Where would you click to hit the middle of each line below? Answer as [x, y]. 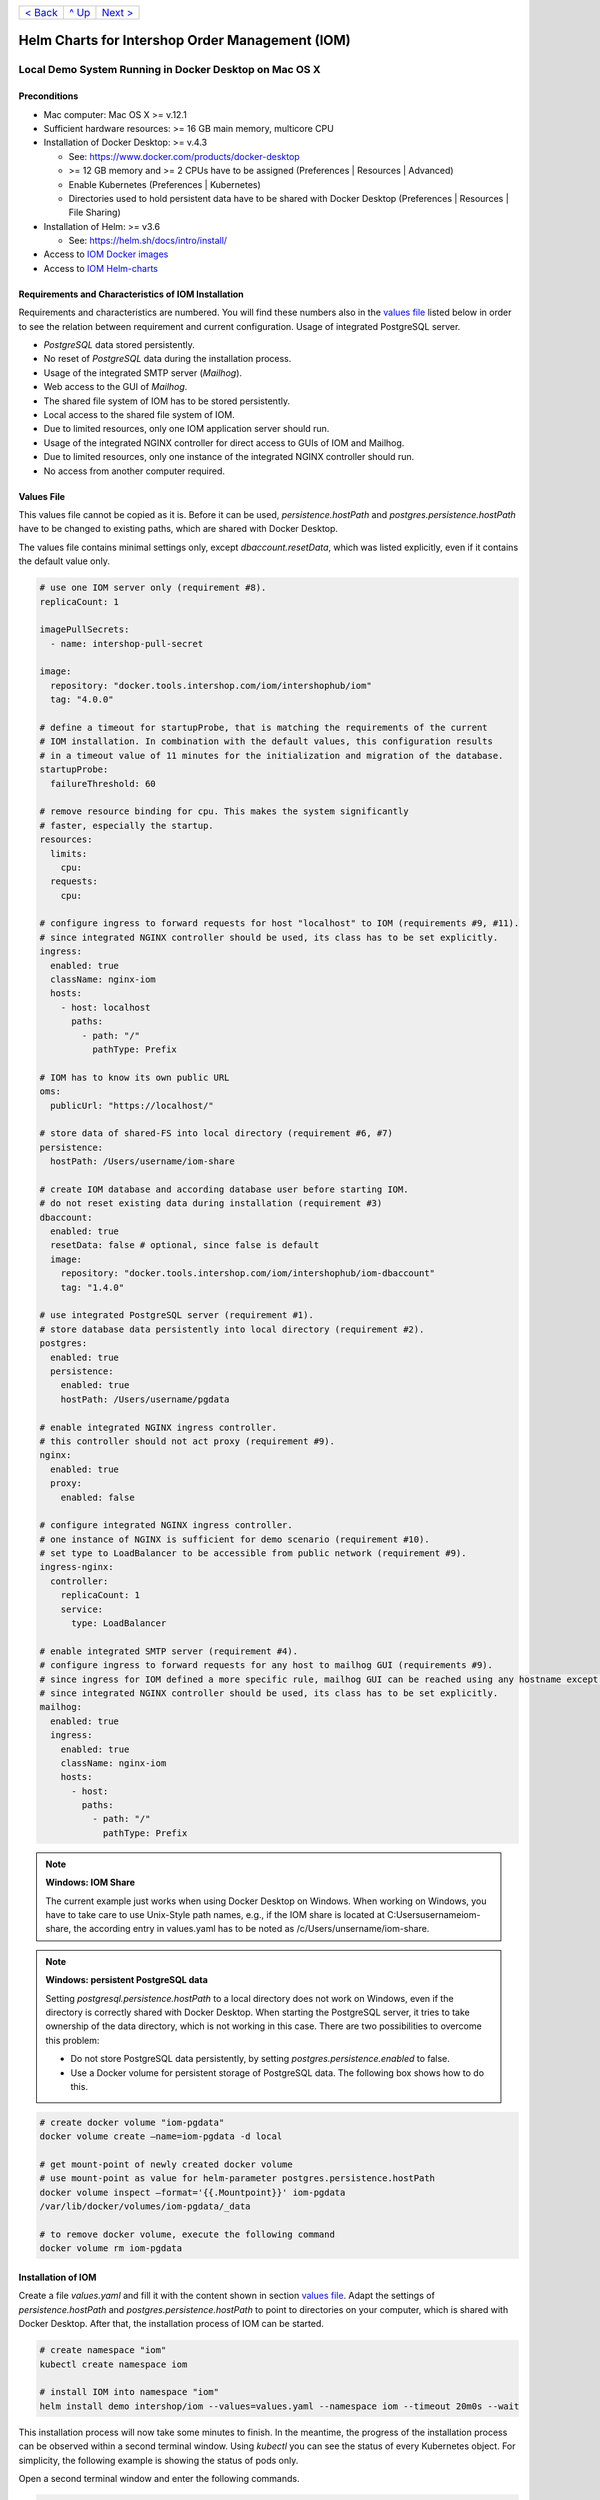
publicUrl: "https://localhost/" [132, 1105]
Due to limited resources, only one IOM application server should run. [186, 429]
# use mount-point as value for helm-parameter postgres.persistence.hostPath [237, 2178]
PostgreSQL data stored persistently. [119, 345]
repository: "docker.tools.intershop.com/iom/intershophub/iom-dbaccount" [247, 1273]
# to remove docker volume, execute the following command [187, 2234]
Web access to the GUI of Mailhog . [115, 387]
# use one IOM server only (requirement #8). [153, 588]
